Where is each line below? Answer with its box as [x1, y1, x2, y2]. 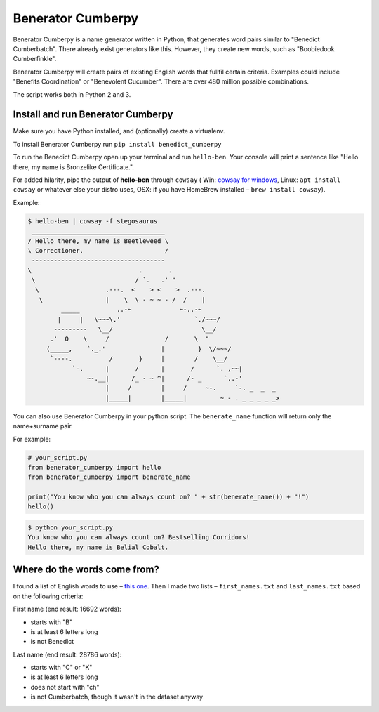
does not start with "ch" [30, 683, 100, 691]
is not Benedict [30, 638, 74, 646]
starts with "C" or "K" [30, 664, 93, 672]
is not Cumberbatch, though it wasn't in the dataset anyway [30, 692, 204, 701]
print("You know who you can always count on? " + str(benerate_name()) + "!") [27, 493, 310, 501]
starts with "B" [30, 618, 73, 626]
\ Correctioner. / [27, 246, 168, 254]
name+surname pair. [13, 422, 73, 430]
